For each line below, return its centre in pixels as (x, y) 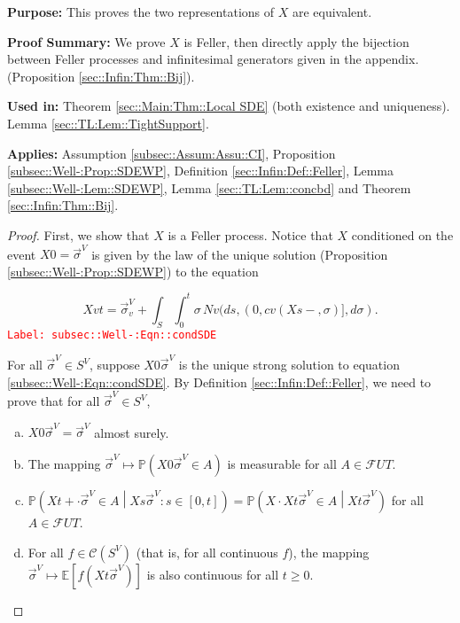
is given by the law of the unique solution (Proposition (240, 254)
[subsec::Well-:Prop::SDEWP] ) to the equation (133, 271)
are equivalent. (332, 12)
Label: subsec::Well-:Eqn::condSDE (112, 335)
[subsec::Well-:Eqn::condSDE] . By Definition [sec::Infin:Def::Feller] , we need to (219, 382)
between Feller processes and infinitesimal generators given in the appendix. (213, 59)
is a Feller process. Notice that (250, 234)
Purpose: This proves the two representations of (141, 12)
